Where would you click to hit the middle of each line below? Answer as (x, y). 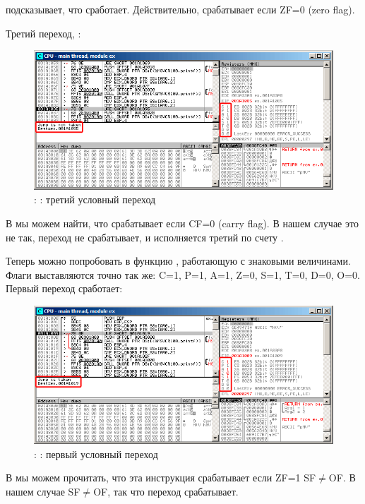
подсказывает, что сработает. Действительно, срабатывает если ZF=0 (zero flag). (180, 9)
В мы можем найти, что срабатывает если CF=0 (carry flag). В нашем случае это (182, 223)
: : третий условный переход (95, 199)
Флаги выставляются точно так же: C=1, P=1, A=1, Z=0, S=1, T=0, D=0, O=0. (183, 274)
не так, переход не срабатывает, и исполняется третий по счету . (145, 237)
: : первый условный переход (96, 454)
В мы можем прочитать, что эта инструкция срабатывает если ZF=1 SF (161, 478)
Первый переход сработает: (64, 288)
